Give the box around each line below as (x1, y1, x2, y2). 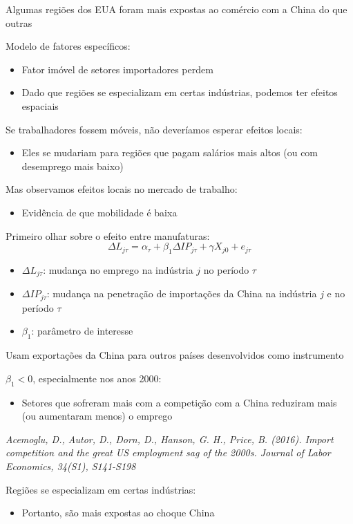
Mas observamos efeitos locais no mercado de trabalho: (6, 182, 238, 196)
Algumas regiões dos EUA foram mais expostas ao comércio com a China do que (6, 2, 347, 16)
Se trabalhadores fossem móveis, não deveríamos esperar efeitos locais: (6, 122, 303, 136)
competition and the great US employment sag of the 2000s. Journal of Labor (6, 445, 331, 460)
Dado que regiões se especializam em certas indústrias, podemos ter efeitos (21, 85, 338, 100)
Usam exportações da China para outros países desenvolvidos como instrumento (6, 348, 344, 362)
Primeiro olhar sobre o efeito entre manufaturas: (6, 228, 210, 243)
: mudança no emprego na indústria (43, 262, 193, 277)
